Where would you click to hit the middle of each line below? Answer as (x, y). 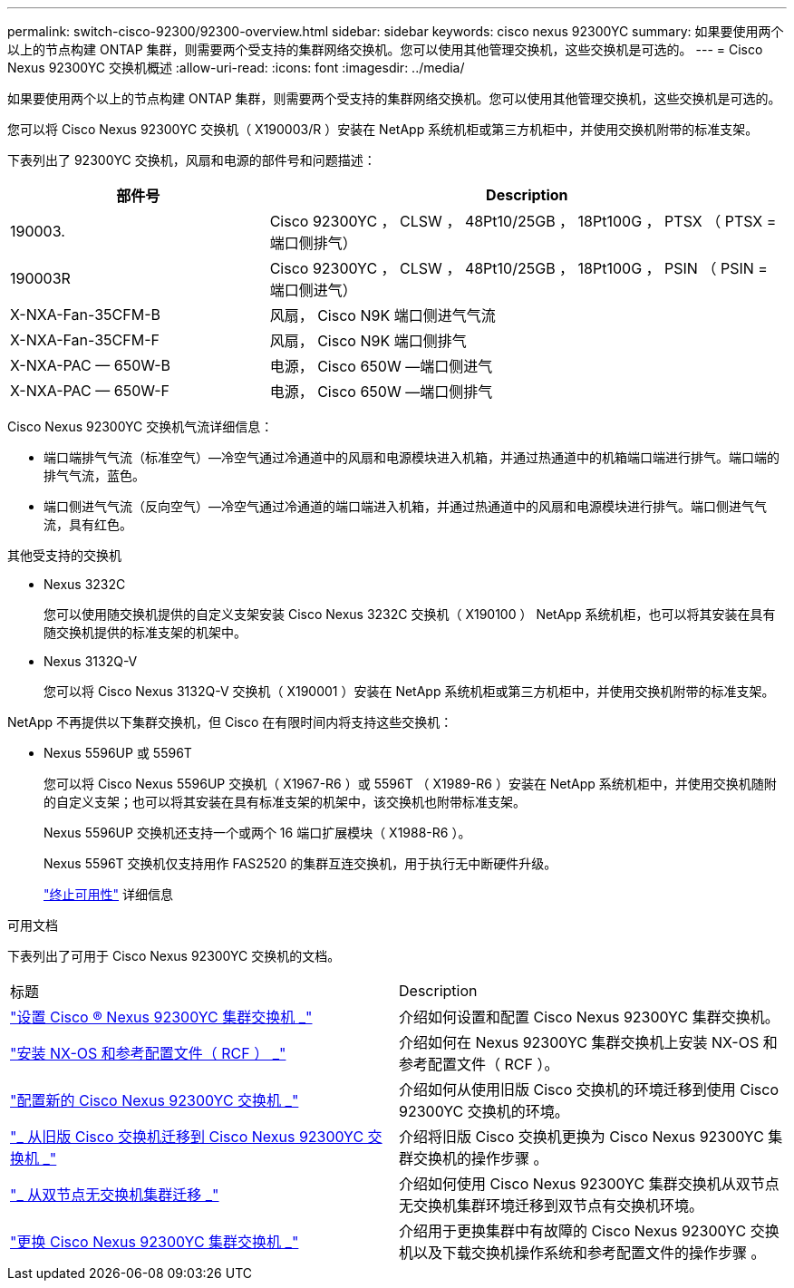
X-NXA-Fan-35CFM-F (85, 340)
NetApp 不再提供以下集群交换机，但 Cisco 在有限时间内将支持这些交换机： (230, 722)
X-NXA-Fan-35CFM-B (86, 315)
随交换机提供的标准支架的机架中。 (145, 632)
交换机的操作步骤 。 (481, 1158)
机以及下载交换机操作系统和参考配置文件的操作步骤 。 (582, 1253)
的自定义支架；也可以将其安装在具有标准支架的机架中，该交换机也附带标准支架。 (285, 802)
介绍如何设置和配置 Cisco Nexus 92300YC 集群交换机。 (589, 1017)
